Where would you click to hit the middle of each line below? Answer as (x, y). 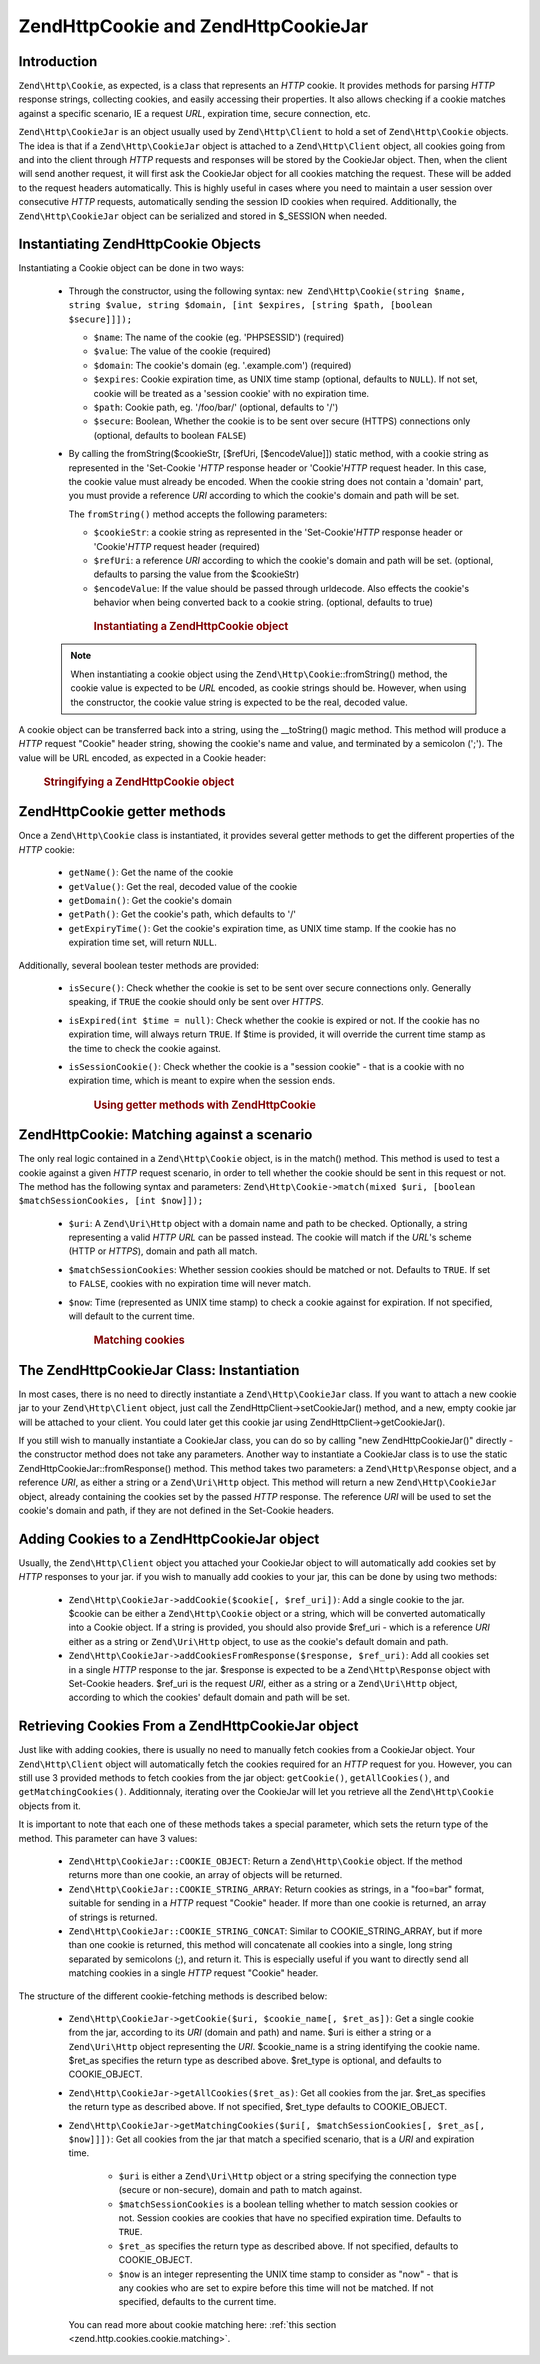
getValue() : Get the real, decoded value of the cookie (183, 886)
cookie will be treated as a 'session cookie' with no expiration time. (231, 393)
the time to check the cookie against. (145, 1048)
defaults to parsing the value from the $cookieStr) (196, 574)
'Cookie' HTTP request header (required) (176, 546)
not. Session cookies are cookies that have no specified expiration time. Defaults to (290, 2217)
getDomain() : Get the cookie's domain (150, 901)
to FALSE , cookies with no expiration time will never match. (190, 1284)
